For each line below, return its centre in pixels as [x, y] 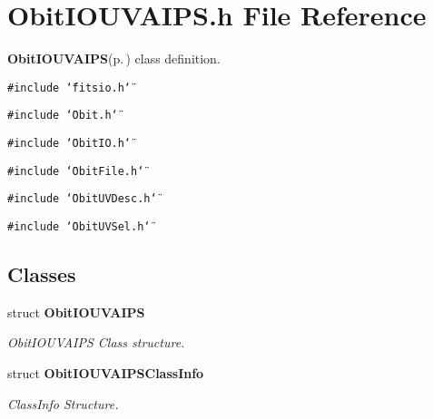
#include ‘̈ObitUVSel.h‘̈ [79, 227]
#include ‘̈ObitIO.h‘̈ [69, 144]
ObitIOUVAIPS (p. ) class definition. [114, 58]
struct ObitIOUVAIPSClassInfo [106, 373]
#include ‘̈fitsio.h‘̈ [69, 88]
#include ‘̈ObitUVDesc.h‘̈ [82, 199]
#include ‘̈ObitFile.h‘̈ [76, 171]
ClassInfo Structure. [63, 403]
